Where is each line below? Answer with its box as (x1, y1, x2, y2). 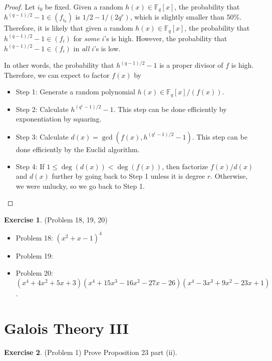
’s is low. (94, 43, 121, 53)
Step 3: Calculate (16, 131, 69, 142)
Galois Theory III (4, 317, 129, 338)
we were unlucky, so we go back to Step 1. (16, 180, 145, 191)
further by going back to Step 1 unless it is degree (52, 171, 205, 181)
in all (73, 43, 90, 53)
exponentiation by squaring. (16, 113, 102, 124)
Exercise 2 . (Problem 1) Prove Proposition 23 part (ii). (4, 346, 177, 357)
